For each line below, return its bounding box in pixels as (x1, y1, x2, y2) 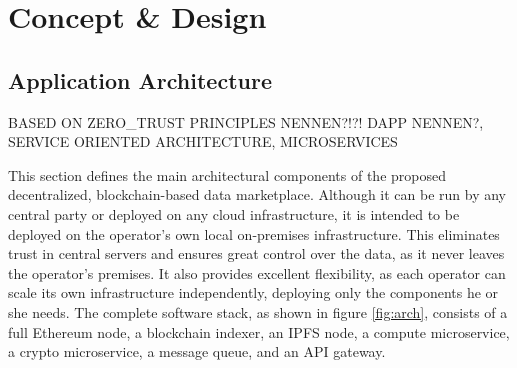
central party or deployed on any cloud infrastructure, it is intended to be (8, 203, 460, 224)
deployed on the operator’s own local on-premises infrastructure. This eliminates (8, 223, 500, 244)
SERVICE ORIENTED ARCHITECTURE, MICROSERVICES (8, 131, 398, 152)
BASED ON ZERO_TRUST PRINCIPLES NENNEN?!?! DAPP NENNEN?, (8, 111, 484, 132)
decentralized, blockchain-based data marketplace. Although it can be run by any (8, 184, 506, 205)
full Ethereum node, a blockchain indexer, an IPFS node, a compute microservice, (8, 321, 510, 342)
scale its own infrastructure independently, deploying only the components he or (8, 282, 499, 303)
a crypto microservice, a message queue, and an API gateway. (8, 341, 386, 362)
